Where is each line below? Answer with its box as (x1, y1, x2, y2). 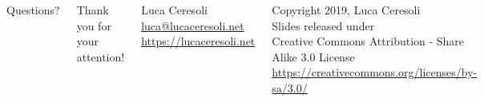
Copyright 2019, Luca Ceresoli (272, 2, 421, 18)
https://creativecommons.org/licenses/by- (272, 64, 478, 80)
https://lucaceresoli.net (141, 33, 256, 49)
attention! (76, 48, 125, 65)
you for (76, 17, 111, 33)
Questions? (6, 2, 60, 18)
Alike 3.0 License (272, 48, 355, 65)
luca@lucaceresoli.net (141, 17, 244, 33)
